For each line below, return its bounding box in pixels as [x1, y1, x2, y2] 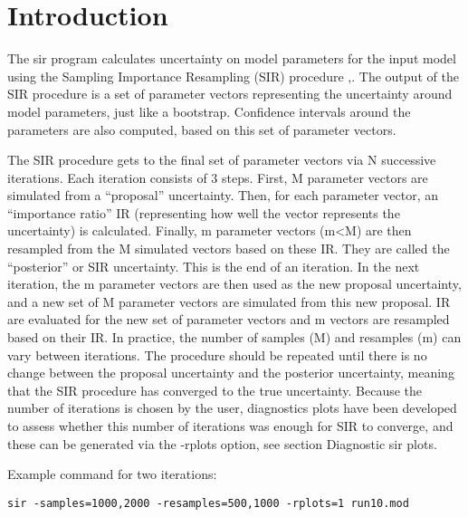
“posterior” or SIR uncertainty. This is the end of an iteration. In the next [7, 256, 420, 275]
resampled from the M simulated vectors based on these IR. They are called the [7, 239, 450, 258]
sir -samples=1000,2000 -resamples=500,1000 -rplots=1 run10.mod [7, 496, 409, 510]
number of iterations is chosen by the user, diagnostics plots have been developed [7, 398, 457, 417]
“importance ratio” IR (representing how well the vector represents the [7, 203, 400, 222]
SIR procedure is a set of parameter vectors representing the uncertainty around [7, 84, 453, 103]
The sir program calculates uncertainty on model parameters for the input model [7, 49, 456, 68]
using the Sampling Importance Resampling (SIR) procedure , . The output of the [7, 66, 459, 85]
